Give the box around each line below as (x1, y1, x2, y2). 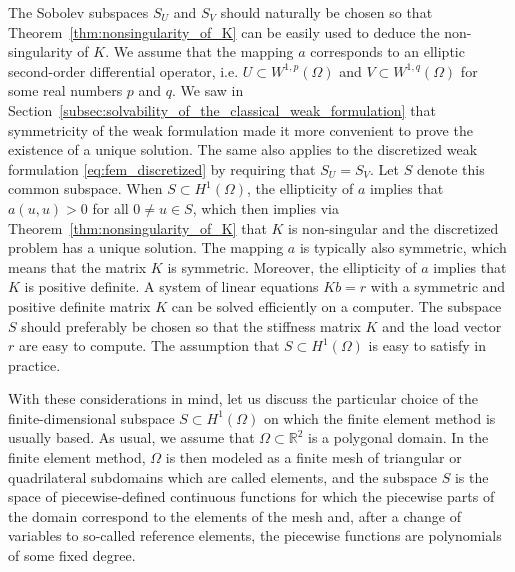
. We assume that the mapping (105, 41, 294, 62)
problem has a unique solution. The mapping (8, 237, 284, 258)
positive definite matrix (8, 295, 151, 316)
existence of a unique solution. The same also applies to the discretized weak (8, 139, 478, 160)
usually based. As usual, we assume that (8, 427, 255, 448)
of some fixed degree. (8, 545, 136, 566)
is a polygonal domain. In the (308, 427, 489, 448)
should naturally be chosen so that (220, 2, 433, 22)
